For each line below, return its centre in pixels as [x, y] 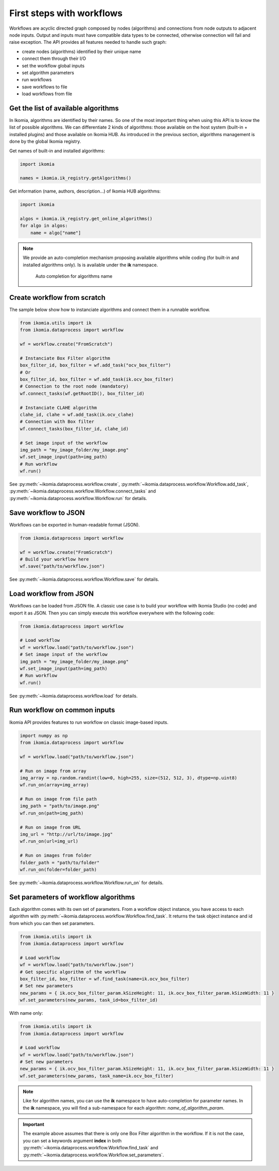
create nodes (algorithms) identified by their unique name [81, 51]
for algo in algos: [44, 226]
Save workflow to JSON [47, 512]
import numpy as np [44, 735]
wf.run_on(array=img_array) [54, 785]
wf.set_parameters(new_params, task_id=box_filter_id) [89, 1000]
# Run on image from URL [51, 827]
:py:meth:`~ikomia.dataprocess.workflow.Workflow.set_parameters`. [94, 1155]
